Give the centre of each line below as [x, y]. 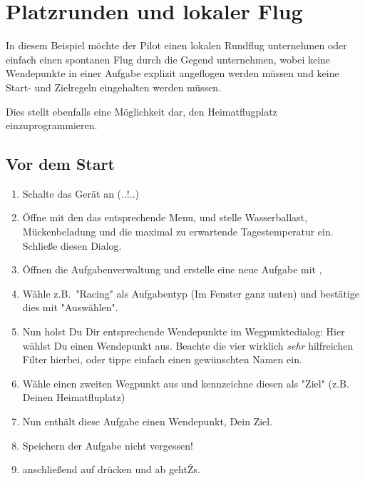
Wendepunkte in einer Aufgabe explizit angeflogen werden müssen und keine [173, 73]
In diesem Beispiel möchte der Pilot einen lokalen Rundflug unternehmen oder [176, 45]
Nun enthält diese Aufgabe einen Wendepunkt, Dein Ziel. [148, 421]
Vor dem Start [60, 164]
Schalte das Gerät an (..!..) [81, 193]
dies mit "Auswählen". [70, 307]
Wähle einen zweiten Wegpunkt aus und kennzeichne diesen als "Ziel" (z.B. [186, 383]
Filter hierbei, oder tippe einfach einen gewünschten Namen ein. [162, 359]
